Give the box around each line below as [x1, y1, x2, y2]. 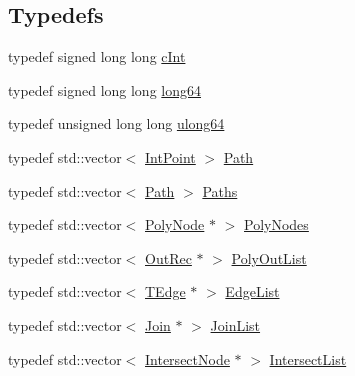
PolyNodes [244, 214, 309, 235]
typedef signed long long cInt [8, 46, 186, 67]
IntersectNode [145, 348, 230, 369]
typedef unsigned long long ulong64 [8, 113, 225, 134]
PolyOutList [231, 247, 307, 268]
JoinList [210, 314, 261, 335]
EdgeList [225, 281, 280, 302]
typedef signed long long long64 [8, 79, 202, 100]
